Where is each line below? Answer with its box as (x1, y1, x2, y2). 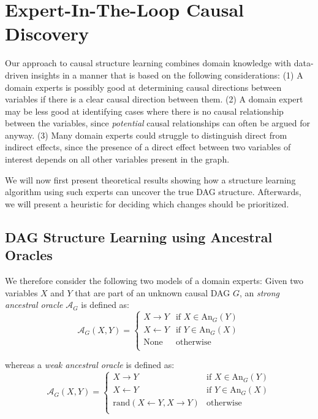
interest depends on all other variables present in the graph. (5, 153, 230, 166)
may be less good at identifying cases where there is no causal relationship (5, 104, 284, 117)
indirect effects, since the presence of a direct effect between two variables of (5, 140, 291, 153)
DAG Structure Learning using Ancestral (5, 227, 273, 246)
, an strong (239, 286, 279, 299)
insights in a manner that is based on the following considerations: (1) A (31, 68, 303, 81)
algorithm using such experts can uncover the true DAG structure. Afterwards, (5, 185, 301, 198)
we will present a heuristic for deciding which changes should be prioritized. (5, 197, 289, 210)
